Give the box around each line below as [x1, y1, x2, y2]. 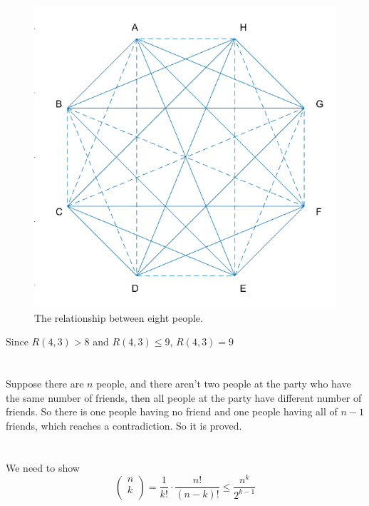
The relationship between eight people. [34, 310, 203, 325]
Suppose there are [6, 376, 84, 391]
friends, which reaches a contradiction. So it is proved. [6, 418, 242, 433]
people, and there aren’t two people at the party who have [96, 376, 351, 391]
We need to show [6, 460, 80, 475]
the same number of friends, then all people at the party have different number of [6, 390, 362, 405]
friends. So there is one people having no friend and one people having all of [6, 404, 338, 419]
